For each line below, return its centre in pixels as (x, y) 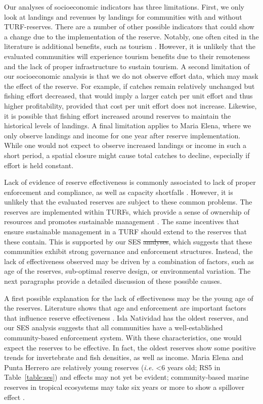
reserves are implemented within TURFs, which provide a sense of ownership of (127, 211)
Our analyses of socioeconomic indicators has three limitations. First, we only (124, 7)
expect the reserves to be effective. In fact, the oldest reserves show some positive (130, 347)
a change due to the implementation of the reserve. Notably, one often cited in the (131, 36)
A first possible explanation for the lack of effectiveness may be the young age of (129, 298)
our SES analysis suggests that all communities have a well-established (114, 327)
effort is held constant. (39, 165)
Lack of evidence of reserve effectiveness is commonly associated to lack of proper (130, 182)
